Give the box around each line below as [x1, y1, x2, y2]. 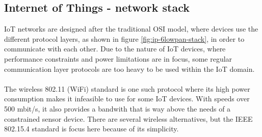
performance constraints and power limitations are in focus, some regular [4, 53, 232, 64]
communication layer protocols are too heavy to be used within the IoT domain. [4, 63, 255, 74]
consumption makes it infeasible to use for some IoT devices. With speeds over [4, 93, 250, 104]
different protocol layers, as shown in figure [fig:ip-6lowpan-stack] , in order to [4, 33, 245, 44]
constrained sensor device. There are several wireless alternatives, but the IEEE [4, 113, 253, 124]
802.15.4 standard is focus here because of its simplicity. [4, 123, 179, 134]
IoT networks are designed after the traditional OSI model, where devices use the [4, 23, 258, 34]
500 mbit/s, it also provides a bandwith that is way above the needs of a [4, 103, 231, 114]
